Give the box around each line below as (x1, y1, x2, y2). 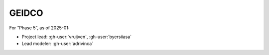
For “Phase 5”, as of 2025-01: (9, 25, 70, 31)
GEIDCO (9, 7, 43, 18)
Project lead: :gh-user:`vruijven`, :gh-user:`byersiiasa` (21, 34, 132, 40)
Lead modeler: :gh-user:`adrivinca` (21, 41, 94, 47)
